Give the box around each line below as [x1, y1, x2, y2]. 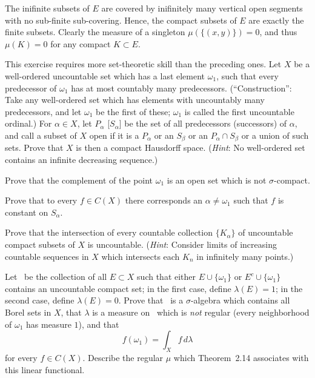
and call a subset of [5, 128, 77, 141]
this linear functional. [5, 363, 85, 376]
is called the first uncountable [184, 105, 294, 118]
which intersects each [101, 250, 180, 262]
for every [5, 351, 38, 363]
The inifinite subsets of [5, 2, 90, 14]
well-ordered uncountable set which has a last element [5, 69, 205, 82]
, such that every [216, 69, 279, 82]
